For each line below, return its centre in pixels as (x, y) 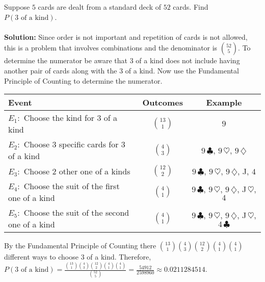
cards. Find (191, 7)
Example (224, 102)
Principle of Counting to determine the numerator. (83, 80)
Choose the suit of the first (72, 186)
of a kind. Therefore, (119, 257)
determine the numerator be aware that (66, 60)
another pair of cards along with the (61, 70)
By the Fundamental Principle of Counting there (80, 246)
